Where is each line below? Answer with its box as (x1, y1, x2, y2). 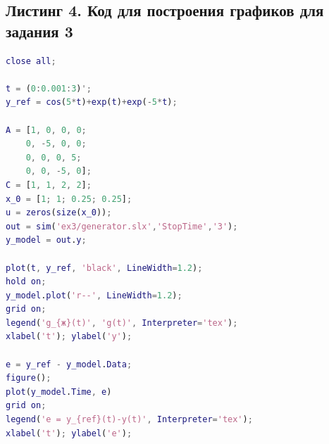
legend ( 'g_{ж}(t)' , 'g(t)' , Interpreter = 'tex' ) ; (6, 317, 238, 328)
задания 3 (6, 20, 73, 42)
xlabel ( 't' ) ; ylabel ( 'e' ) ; (6, 428, 132, 438)
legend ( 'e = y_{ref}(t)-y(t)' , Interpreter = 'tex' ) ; (6, 414, 253, 425)
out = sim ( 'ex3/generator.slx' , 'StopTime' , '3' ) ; (6, 221, 238, 231)
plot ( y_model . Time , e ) (6, 386, 112, 397)
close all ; (6, 56, 56, 66)
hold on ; (6, 277, 46, 287)
